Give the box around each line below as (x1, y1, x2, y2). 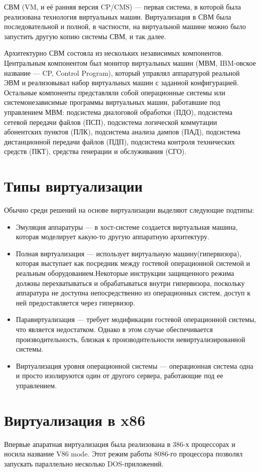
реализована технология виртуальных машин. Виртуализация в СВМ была (4, 11, 231, 22)
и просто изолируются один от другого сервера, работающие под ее (16, 370, 223, 381)
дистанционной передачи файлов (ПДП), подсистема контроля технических (4, 136, 235, 146)
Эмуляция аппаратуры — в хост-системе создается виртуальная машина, (16, 221, 238, 232)
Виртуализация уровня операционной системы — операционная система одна (16, 360, 253, 371)
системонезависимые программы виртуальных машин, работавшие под (4, 97, 220, 107)
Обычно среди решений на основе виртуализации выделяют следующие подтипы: (4, 205, 254, 215)
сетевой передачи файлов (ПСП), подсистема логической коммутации (4, 116, 217, 127)
